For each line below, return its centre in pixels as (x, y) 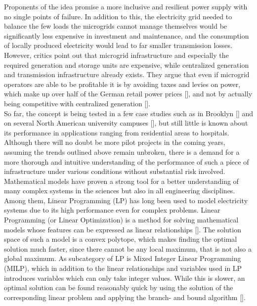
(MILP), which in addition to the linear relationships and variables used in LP (123, 268)
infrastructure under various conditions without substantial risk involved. (115, 171)
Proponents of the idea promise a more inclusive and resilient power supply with (126, 6)
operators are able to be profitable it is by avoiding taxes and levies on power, (122, 84)
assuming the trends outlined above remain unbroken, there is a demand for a (122, 152)
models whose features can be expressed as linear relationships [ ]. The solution (123, 229)
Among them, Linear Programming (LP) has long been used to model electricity (126, 200)
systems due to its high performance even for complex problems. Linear (112, 210)
